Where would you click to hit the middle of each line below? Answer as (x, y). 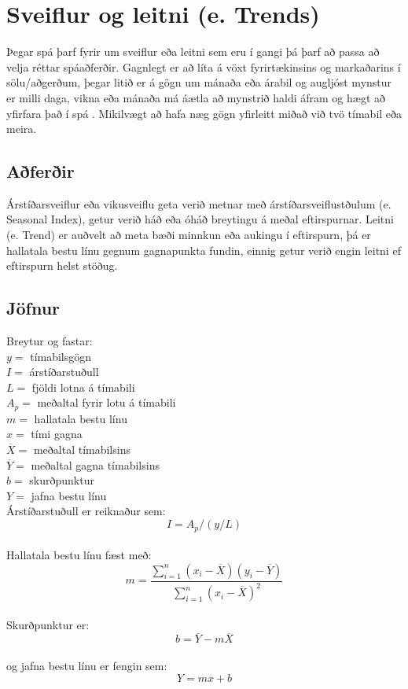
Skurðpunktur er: (48, 624)
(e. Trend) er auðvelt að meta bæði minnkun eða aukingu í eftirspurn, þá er (189, 235)
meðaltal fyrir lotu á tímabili (107, 402)
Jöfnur (33, 308)
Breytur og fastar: (50, 341)
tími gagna (57, 434)
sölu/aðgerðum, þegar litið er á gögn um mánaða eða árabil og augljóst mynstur (199, 82)
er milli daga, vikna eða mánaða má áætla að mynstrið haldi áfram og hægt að (196, 97)
